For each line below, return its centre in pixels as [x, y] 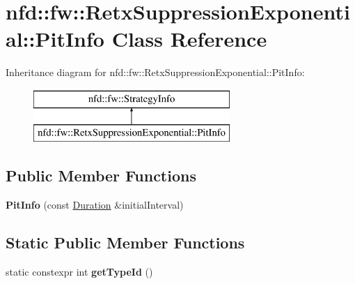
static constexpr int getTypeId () [79, 272]
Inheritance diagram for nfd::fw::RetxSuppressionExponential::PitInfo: [155, 72]
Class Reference [189, 39]
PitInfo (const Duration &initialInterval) [95, 205]
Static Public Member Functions [125, 242]
